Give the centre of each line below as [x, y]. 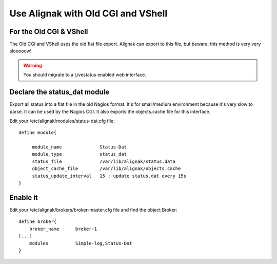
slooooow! [21, 51]
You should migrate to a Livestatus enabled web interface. [85, 75]
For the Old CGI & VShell [49, 32]
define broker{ [38, 222]
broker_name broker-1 [63, 229]
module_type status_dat [80, 154]
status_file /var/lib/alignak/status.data [104, 161]
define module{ [38, 133]
